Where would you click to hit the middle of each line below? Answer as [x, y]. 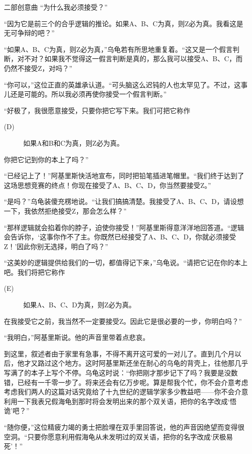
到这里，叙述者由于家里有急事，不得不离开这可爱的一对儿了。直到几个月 [119, 353]
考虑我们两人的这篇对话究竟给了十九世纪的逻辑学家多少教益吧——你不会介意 [126, 392]
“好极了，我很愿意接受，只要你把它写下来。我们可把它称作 [97, 110]
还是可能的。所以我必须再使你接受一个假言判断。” [88, 94]
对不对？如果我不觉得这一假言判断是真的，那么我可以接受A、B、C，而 [130, 59]
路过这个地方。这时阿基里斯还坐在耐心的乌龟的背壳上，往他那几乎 [143, 363]
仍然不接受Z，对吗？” [38, 68]
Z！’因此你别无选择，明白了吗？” [56, 246]
